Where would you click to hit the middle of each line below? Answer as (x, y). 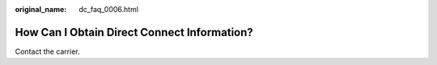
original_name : (41, 9)
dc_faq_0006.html (109, 9)
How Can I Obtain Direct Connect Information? (134, 32)
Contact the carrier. (47, 51)
